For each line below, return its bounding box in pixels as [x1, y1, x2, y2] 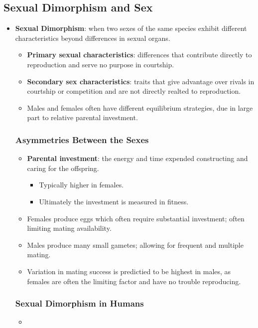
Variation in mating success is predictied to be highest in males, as [27, 266, 231, 276]
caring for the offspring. [27, 163, 99, 173]
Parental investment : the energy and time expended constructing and [27, 153, 248, 164]
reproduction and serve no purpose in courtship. [27, 59, 174, 69]
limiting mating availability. [27, 223, 112, 233]
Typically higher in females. [39, 179, 124, 190]
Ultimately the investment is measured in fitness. [39, 196, 189, 206]
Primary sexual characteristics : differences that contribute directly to [27, 49, 252, 60]
